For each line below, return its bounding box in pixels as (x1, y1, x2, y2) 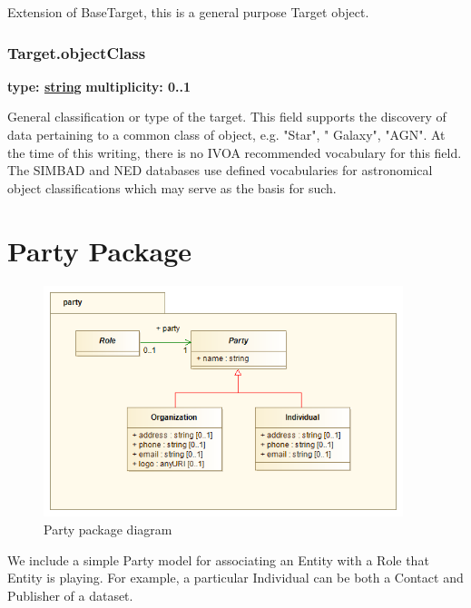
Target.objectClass (7, 41, 146, 64)
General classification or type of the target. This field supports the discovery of (7, 107, 446, 126)
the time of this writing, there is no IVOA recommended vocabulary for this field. (7, 142, 462, 162)
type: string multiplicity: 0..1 (7, 76, 191, 95)
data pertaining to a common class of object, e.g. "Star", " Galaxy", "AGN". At (7, 125, 446, 143)
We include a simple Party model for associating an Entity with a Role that (7, 550, 429, 569)
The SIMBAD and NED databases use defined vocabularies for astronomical (7, 161, 433, 180)
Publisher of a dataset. (7, 585, 133, 604)
